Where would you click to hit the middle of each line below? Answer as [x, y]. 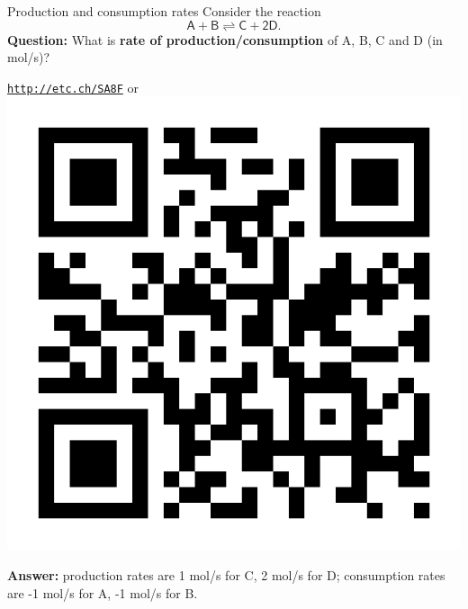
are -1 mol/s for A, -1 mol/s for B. [103, 592]
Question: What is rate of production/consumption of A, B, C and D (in [225, 39]
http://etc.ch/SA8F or [73, 87]
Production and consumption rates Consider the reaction [164, 11]
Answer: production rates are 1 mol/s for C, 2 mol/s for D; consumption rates [226, 575]
